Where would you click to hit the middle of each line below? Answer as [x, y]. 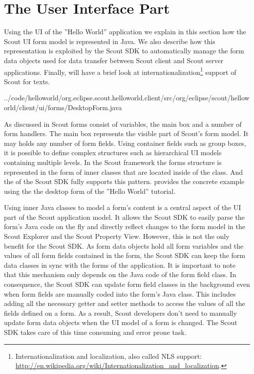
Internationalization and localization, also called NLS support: [109, 356]
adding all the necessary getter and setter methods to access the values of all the [125, 303]
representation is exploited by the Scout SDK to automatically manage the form [124, 51]
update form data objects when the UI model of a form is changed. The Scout [121, 322]
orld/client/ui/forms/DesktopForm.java [63, 107]
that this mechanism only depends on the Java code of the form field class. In [120, 274]
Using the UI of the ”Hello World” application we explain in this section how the [125, 32]
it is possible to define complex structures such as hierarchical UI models [113, 152]
